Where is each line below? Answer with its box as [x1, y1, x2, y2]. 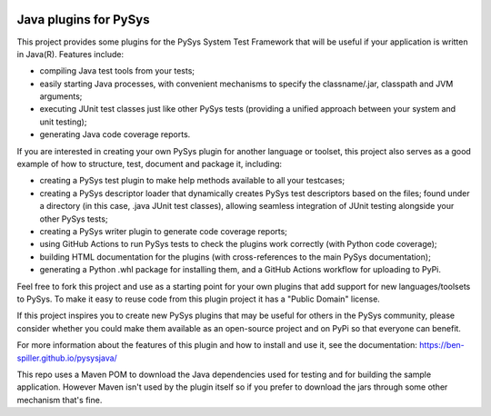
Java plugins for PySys [16, 12, 150, 27]
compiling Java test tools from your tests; [39, 65, 195, 76]
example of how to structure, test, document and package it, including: [16, 159, 282, 170]
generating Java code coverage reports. [39, 129, 191, 140]
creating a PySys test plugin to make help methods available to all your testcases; [39, 175, 346, 186]
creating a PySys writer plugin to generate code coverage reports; [39, 225, 288, 236]
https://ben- [419, 340, 466, 351]
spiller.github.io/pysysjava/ [16, 352, 117, 363]
